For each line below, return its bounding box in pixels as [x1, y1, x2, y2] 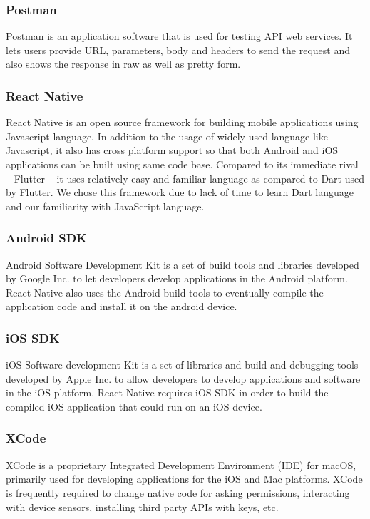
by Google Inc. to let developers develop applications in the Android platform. [6, 271, 348, 286]
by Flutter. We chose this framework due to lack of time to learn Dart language [6, 185, 354, 200]
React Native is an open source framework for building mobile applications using [6, 115, 359, 130]
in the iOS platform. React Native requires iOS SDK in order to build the [6, 385, 329, 400]
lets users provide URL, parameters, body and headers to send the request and [6, 42, 350, 57]
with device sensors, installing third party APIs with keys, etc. [6, 499, 279, 514]
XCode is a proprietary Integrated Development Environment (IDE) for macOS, [6, 457, 356, 472]
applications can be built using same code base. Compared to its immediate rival [6, 157, 359, 171]
